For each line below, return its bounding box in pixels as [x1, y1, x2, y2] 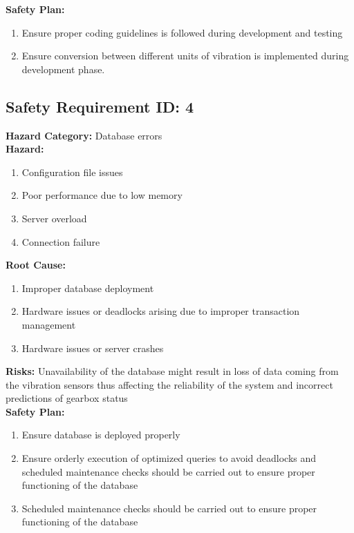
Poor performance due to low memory [21, 188, 183, 202]
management [21, 317, 76, 331]
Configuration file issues [21, 164, 123, 179]
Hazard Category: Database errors [6, 128, 162, 142]
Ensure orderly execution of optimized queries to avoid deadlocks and [21, 451, 317, 465]
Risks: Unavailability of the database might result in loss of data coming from [6, 364, 339, 378]
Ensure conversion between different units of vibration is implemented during [21, 48, 349, 63]
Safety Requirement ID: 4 [6, 95, 194, 117]
